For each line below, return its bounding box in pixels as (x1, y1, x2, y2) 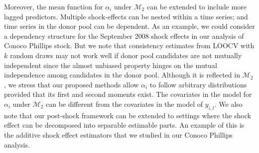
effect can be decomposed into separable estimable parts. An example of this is (4, 120, 245, 130)
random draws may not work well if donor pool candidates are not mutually (9, 50, 242, 60)
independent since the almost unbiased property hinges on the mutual (4, 60, 217, 70)
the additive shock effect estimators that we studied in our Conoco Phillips (4, 129, 233, 140)
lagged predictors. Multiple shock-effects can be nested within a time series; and (4, 11, 248, 21)
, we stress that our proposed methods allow (4, 79, 139, 89)
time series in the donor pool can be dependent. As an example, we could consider (4, 21, 255, 31)
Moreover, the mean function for (4, 1, 103, 11)
